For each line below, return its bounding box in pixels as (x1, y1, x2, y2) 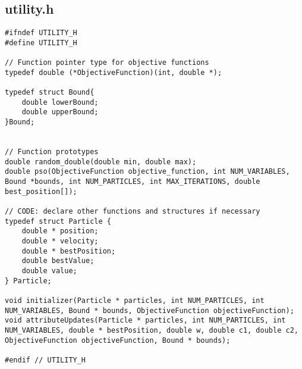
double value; (21, 266, 77, 275)
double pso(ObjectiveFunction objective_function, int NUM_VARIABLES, (5, 167, 290, 176)
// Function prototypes (5, 148, 99, 157)
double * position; (21, 227, 99, 236)
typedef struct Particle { (5, 217, 111, 226)
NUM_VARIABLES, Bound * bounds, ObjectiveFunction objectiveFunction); (5, 306, 294, 315)
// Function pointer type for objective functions (5, 58, 209, 67)
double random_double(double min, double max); (5, 157, 197, 166)
